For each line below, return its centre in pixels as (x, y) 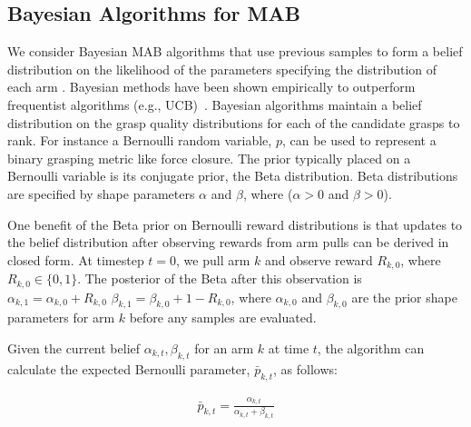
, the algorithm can (371, 348)
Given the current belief (74, 348)
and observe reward (319, 259)
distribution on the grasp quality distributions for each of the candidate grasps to (234, 122)
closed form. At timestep (76, 259)
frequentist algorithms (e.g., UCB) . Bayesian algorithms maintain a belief (215, 104)
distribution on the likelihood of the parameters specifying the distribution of (222, 69)
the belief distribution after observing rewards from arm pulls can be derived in (228, 242)
